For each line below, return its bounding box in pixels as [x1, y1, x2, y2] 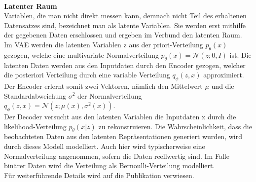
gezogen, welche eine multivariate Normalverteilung [4, 49, 159, 60]
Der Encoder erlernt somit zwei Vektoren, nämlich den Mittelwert [4, 80, 203, 91]
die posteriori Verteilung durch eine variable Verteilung [4, 70, 170, 80]
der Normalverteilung [77, 90, 142, 101]
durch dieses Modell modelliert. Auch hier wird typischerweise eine [4, 141, 205, 151]
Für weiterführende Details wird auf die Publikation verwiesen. [4, 170, 194, 180]
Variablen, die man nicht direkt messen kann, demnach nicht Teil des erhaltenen [4, 10, 247, 21]
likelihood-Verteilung [4, 121, 67, 131]
